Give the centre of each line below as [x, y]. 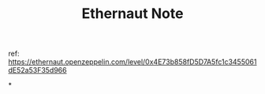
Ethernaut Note [132, 14]
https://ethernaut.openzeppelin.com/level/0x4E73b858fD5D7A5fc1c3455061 [132, 62]
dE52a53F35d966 [37, 70]
